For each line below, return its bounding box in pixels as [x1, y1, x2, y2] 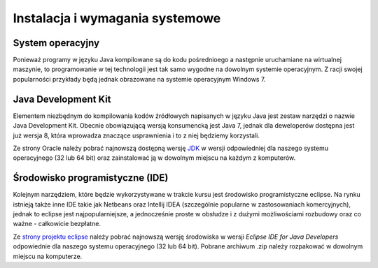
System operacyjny [13, 37, 100, 49]
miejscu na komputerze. [13, 252, 83, 260]
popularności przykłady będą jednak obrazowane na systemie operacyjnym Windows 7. [13, 75, 266, 83]
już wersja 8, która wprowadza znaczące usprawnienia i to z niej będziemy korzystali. [13, 131, 260, 140]
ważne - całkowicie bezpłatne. [13, 220, 101, 228]
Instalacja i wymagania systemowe [13, 10, 221, 26]
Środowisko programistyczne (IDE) [13, 172, 169, 184]
